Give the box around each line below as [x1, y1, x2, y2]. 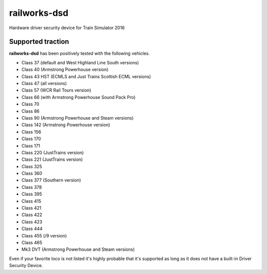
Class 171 [21, 142, 41, 148]
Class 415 [21, 198, 42, 204]
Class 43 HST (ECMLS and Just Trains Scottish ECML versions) [21, 73, 151, 79]
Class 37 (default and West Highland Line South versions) [21, 59, 139, 65]
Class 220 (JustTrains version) [21, 149, 84, 155]
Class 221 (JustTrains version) [21, 156, 83, 163]
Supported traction [9, 38, 69, 46]
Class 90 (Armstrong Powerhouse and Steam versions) [21, 115, 134, 121]
